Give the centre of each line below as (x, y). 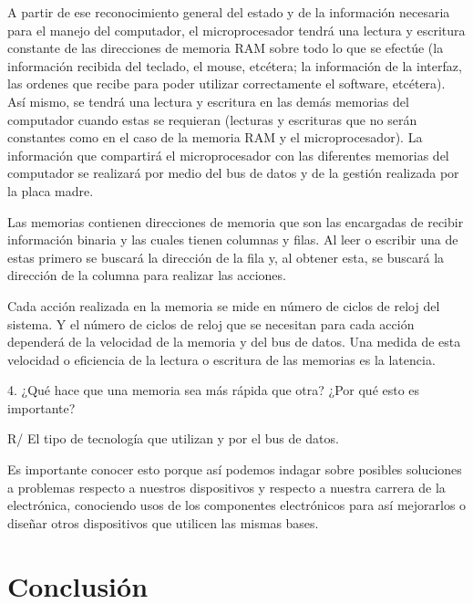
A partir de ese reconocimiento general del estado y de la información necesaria (229, 12)
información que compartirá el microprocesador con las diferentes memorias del (228, 155)
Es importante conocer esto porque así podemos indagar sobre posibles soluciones (235, 469)
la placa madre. (51, 190)
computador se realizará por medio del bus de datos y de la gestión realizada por (233, 173)
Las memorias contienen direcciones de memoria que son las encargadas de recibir (236, 221)
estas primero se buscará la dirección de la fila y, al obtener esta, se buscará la (226, 257)
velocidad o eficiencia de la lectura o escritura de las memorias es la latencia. (221, 359)
